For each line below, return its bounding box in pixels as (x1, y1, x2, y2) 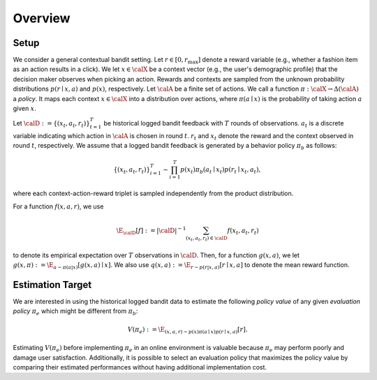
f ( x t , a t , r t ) (227, 227, 260, 236)
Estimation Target (13, 279, 92, 291)
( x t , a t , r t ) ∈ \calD (186, 234, 228, 242)
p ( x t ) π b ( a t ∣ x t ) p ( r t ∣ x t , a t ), (180, 165, 261, 175)
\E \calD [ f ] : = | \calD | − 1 (116, 225, 186, 236)
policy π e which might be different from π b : (13, 307, 138, 317)
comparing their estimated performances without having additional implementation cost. (13, 363, 267, 371)
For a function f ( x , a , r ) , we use (13, 202, 104, 211)
